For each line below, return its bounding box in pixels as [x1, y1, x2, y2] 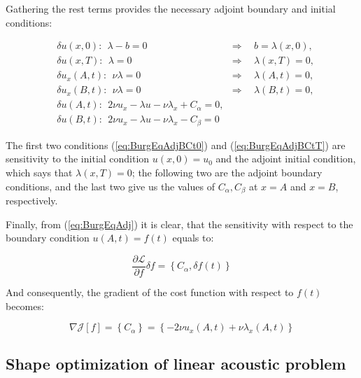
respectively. [6, 193, 58, 208]
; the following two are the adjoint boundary [132, 165, 323, 180]
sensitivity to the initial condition [6, 151, 150, 166]
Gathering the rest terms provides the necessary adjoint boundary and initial [6, 1, 336, 15]
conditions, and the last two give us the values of [6, 178, 215, 193]
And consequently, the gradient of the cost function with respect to [6, 284, 294, 299]
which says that [6, 165, 73, 180]
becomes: [6, 298, 44, 313]
